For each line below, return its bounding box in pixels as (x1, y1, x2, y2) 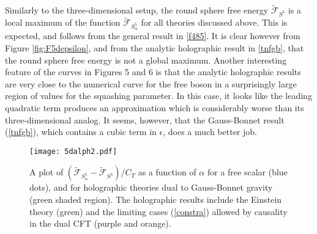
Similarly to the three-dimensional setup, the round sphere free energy (5, 4, 269, 16)
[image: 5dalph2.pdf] (29, 147, 117, 156)
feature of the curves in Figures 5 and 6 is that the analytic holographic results (5, 65, 301, 78)
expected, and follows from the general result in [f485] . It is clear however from (5, 29, 300, 42)
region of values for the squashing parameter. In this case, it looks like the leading (5, 89, 312, 102)
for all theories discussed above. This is (141, 16, 288, 29)
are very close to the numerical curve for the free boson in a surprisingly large (5, 77, 297, 90)
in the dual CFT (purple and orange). (29, 217, 171, 230)
